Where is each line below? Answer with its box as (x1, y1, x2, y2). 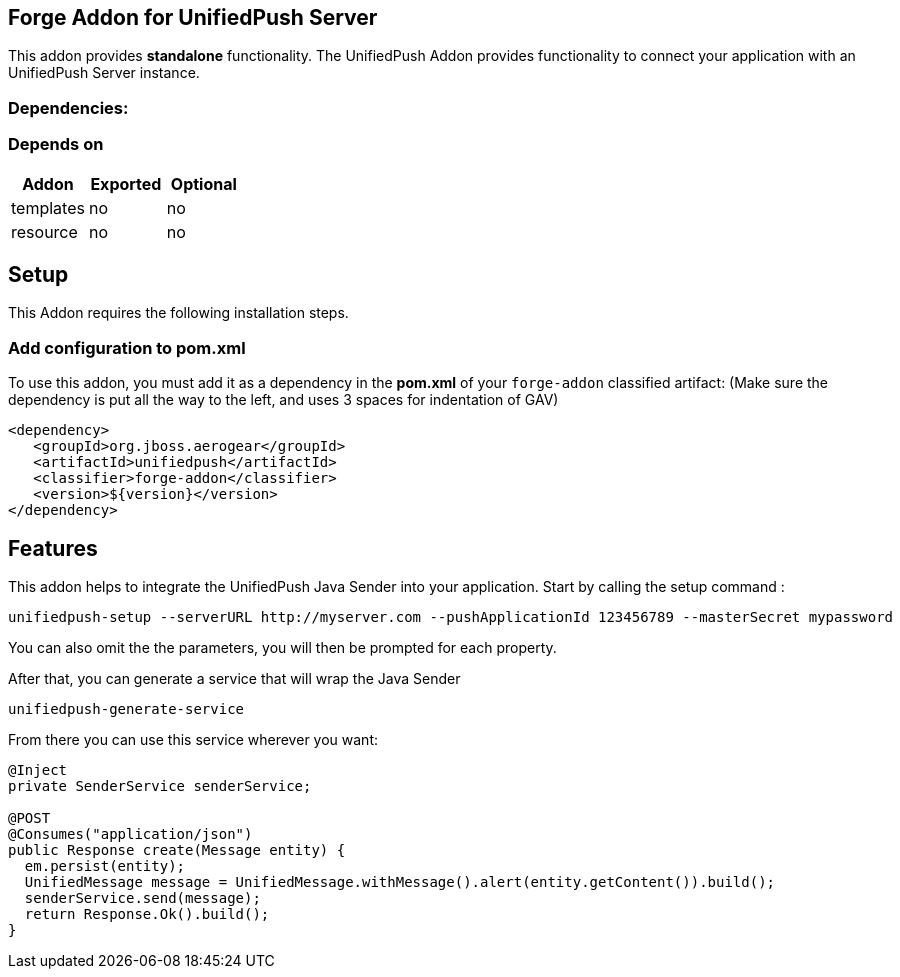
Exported (90, 173, 162, 194)
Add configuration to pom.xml (8, 337, 246, 358)
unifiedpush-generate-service (8, 700, 245, 717)
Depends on (8, 134, 104, 155)
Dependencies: (8, 97, 129, 118)
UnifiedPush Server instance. (8, 64, 200, 82)
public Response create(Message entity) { (8, 841, 346, 858)
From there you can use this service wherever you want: (8, 730, 378, 748)
